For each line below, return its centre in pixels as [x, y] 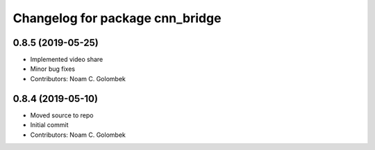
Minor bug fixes [53, 69]
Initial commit [49, 125]
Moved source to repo [62, 115]
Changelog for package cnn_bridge [117, 18]
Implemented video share [67, 60]
